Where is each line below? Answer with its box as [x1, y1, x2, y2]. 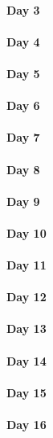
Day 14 [6, 352, 47, 369]
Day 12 [6, 288, 47, 305]
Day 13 [6, 320, 47, 337]
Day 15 [6, 383, 47, 401]
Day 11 [6, 256, 47, 274]
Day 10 [6, 224, 47, 241]
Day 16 [6, 416, 47, 433]
